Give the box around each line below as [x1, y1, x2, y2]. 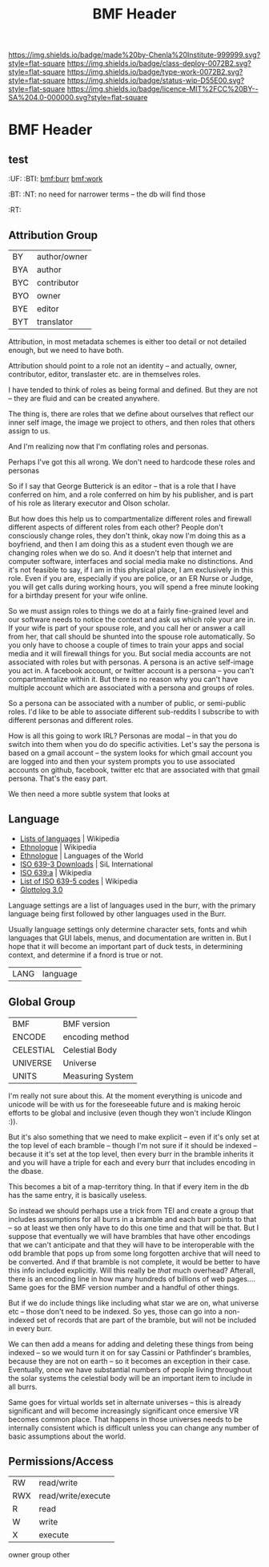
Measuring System [62, 1070, 134, 1082]
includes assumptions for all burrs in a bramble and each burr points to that [8, 1214, 257, 1224]
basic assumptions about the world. [8, 1431, 126, 1441]
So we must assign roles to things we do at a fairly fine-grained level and [8, 607, 249, 615]
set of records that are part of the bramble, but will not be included [36, 1315, 256, 1325]
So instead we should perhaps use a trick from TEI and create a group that [8, 1205, 255, 1216]
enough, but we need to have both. [8, 346, 124, 355]
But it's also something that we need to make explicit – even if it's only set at [8, 1132, 260, 1142]
